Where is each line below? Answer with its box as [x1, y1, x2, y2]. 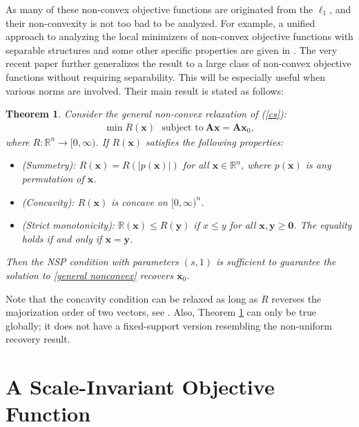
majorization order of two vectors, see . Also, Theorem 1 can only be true [6, 305, 316, 319]
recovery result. [6, 332, 70, 346]
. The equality [293, 218, 352, 232]
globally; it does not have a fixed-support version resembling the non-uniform [6, 318, 333, 332]
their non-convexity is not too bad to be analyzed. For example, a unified [6, 15, 316, 30]
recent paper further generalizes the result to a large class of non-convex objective [6, 56, 351, 70]
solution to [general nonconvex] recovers [6, 267, 173, 282]
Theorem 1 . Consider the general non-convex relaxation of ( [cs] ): [6, 106, 287, 121]
